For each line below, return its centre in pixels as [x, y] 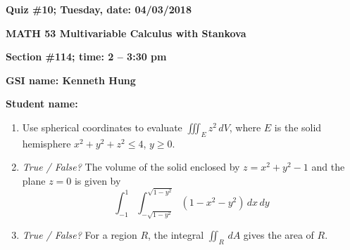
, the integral [176, 235]
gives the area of [279, 235]
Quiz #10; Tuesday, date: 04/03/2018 [99, 9]
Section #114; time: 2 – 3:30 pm [86, 57]
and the [328, 167]
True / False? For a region [80, 235]
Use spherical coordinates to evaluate [102, 127]
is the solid [298, 127]
